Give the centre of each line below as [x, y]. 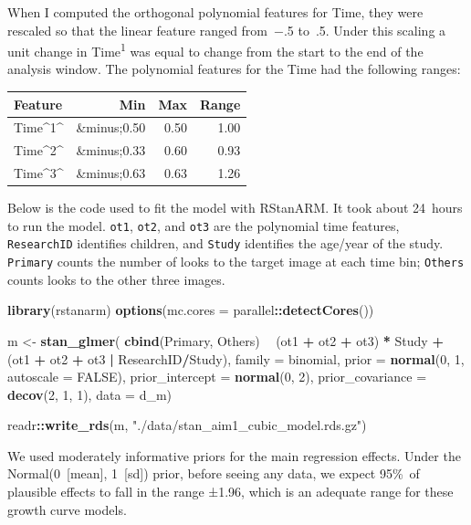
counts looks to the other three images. [116, 279]
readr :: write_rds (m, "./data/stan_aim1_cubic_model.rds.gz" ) [187, 425]
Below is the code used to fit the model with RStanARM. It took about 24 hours [235, 208]
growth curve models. [67, 509]
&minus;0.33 [111, 150]
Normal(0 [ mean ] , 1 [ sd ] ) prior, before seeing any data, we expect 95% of [214, 473]
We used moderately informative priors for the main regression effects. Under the [234, 455]
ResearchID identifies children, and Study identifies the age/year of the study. [225, 243]
